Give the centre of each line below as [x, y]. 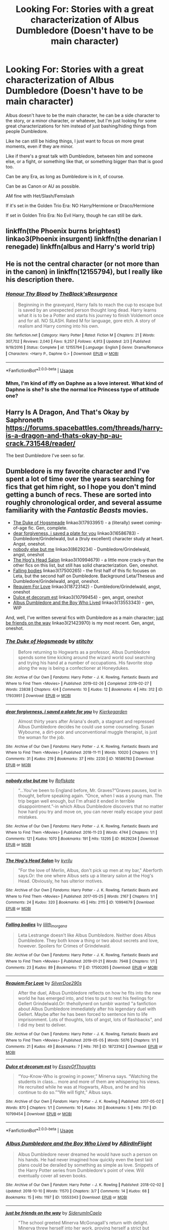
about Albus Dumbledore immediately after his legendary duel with [87, 1009]
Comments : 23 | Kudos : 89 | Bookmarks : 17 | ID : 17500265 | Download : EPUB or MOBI [81, 967]
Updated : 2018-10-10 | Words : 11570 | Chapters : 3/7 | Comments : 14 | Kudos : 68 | [77, 1191]
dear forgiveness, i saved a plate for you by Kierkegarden [66, 711]
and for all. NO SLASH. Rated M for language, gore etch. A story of [87, 321]
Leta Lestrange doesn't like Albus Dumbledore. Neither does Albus [87, 935]
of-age [20, 528]
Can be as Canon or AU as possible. [43, 186]
